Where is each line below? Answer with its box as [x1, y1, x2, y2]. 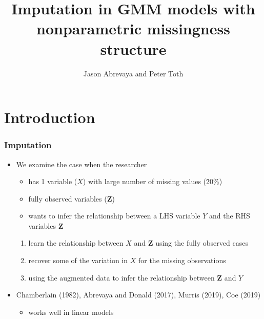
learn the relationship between [28, 237, 124, 248]
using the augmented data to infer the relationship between [28, 272, 215, 283]
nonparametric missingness [36, 18, 230, 39]
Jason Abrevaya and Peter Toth [83, 68, 184, 78]
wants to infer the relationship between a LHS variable [28, 210, 200, 221]
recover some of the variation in [28, 255, 128, 266]
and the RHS [209, 210, 250, 221]
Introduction [4, 107, 95, 128]
